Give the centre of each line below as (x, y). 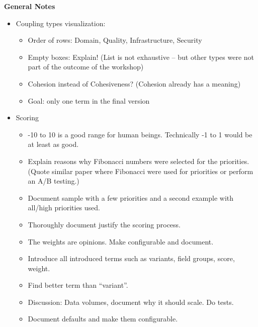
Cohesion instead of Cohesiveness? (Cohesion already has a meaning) (134, 83)
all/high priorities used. (64, 208)
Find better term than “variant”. (78, 285)
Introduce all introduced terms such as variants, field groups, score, (131, 258)
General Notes (30, 6)
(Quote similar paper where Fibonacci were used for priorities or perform (141, 171)
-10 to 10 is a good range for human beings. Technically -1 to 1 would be (140, 134)
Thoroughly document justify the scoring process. (104, 224)
